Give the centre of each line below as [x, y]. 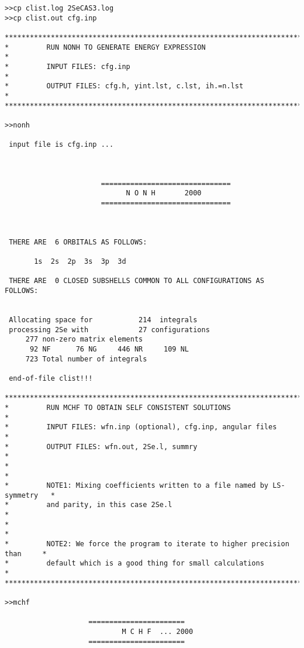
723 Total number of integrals [86, 359]
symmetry [22, 495]
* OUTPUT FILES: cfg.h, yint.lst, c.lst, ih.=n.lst [124, 86]
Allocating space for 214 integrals [103, 320]
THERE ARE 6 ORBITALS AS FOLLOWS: [78, 242]
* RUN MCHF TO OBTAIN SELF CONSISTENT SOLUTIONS [118, 407]
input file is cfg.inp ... [61, 145]
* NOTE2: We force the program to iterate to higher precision [147, 544]
